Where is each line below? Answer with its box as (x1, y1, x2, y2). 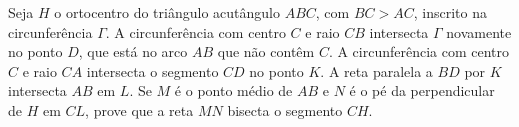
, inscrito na (413, 2, 487, 22)
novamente (446, 21, 512, 42)
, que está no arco (78, 41, 188, 62)
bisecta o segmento (227, 99, 343, 120)
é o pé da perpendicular (349, 80, 495, 101)
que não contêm (217, 41, 315, 62)
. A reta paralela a (320, 60, 433, 81)
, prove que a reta (85, 99, 194, 120)
